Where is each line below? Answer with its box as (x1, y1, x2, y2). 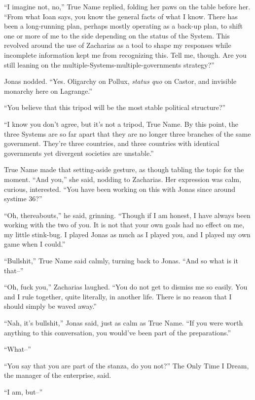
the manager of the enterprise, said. (4, 370, 111, 380)
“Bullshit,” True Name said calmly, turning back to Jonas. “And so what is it (4, 255, 238, 266)
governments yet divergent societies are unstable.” (4, 147, 154, 158)
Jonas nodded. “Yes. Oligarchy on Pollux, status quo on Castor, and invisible (4, 76, 237, 86)
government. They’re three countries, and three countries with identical (4, 138, 219, 148)
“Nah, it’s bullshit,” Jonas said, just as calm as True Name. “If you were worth (4, 318, 243, 328)
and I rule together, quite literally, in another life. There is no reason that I (4, 291, 232, 301)
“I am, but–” (4, 387, 43, 397)
